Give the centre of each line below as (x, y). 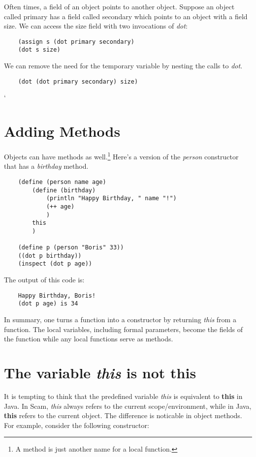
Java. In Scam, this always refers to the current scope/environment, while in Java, (128, 406)
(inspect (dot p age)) (55, 264)
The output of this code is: (44, 280)
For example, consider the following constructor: (77, 425)
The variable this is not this (100, 373)
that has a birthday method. (46, 166)
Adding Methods (62, 131)
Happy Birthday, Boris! (57, 295)
